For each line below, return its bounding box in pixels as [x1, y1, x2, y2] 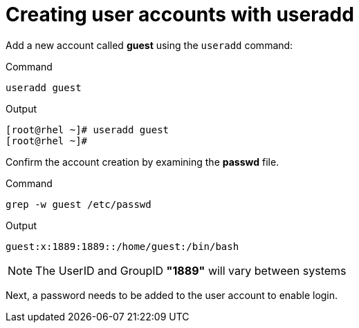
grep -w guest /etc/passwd [6, 198, 151, 210]
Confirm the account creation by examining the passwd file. [6, 155, 279, 168]
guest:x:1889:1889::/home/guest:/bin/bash [6, 240, 239, 252]
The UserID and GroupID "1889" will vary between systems [35, 263, 347, 278]
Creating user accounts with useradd [6, 3, 354, 26]
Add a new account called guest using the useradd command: [6, 39, 293, 51]
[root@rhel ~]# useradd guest [6, 124, 169, 135]
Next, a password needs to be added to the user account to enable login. [6, 289, 338, 301]
